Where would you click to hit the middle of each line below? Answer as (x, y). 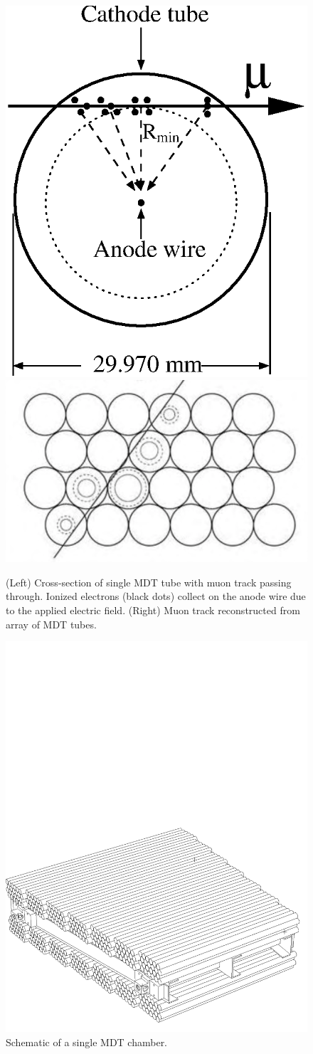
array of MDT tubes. (51, 624)
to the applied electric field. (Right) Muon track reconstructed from (153, 610)
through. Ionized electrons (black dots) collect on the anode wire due (156, 596)
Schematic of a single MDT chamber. (87, 1042)
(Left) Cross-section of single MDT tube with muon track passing (149, 582)
